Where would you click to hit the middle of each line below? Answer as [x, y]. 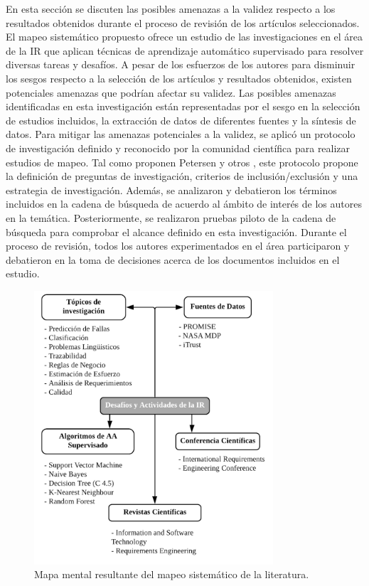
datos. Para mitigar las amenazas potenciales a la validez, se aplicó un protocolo [181, 134]
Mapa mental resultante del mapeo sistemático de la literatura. [172, 574]
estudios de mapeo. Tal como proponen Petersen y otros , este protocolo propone [182, 162]
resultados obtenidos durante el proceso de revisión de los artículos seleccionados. [183, 22]
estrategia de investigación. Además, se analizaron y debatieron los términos [171, 190]
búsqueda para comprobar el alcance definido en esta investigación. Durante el [176, 231]
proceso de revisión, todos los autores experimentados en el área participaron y [178, 246]
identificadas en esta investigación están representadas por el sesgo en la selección [183, 106]
